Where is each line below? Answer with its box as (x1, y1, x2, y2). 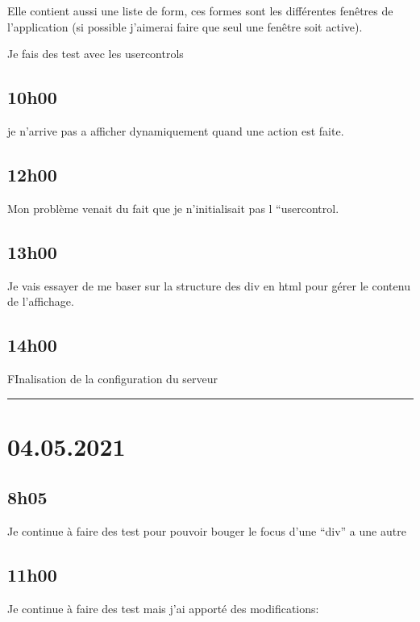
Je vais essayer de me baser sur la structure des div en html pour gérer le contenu (7, 277, 410, 294)
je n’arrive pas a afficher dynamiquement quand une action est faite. (7, 122, 344, 139)
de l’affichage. (7, 293, 74, 310)
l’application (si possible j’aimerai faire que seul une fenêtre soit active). (7, 18, 363, 35)
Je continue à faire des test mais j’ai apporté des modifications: (7, 599, 319, 616)
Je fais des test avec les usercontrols (7, 45, 184, 62)
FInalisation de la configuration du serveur (7, 369, 218, 386)
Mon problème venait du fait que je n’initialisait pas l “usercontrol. (7, 199, 339, 216)
